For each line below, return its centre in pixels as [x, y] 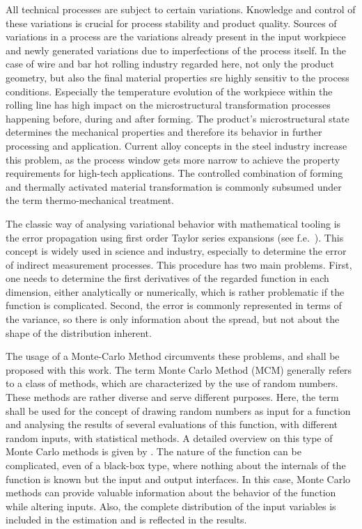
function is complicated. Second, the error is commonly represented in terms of [174, 305]
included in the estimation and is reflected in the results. [126, 520]
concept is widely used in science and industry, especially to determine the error [176, 251]
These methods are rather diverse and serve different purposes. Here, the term [172, 397]
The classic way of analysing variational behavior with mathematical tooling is [173, 223]
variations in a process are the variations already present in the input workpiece [176, 37]
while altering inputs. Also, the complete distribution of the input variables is [171, 506]
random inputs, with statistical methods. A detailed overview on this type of [169, 437]
